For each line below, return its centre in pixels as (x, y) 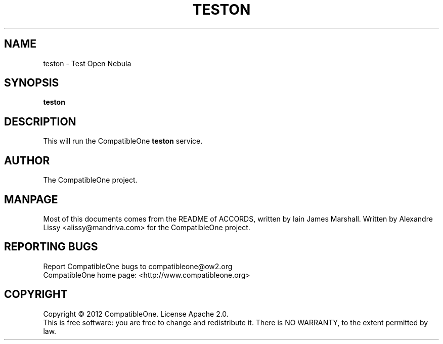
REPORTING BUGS (51, 247)
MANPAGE (31, 199)
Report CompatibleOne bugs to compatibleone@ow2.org (138, 266)
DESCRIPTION (40, 121)
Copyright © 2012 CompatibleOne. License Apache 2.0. (136, 314)
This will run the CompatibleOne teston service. (123, 141)
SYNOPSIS (32, 83)
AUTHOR (27, 160)
